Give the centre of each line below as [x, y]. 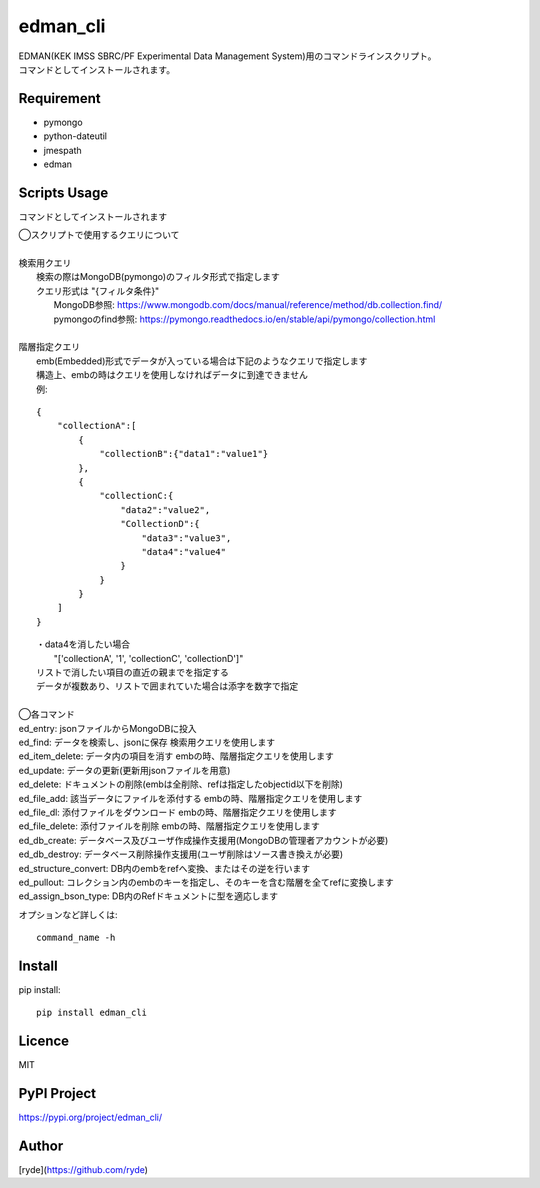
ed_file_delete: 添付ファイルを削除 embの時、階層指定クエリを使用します [169, 826]
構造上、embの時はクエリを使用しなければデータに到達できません [172, 375]
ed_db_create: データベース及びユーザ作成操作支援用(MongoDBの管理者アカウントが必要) [203, 840]
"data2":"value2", [165, 509]
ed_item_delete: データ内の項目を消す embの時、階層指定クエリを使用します [176, 756]
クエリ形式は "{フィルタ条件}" [98, 291]
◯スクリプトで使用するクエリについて [99, 235]
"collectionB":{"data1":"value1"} [184, 454]
